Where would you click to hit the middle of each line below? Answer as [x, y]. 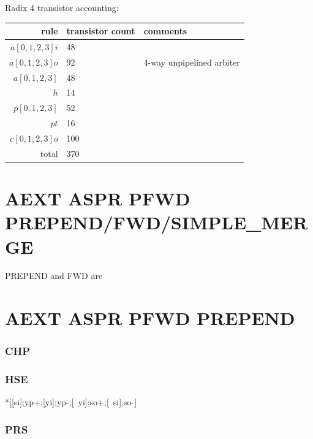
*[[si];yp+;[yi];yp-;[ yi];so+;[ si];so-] [71, 402]
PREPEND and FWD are [54, 276]
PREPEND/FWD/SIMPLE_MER [156, 222]
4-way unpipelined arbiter [192, 62]
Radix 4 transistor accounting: [62, 7]
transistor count [101, 31]
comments [165, 31]
